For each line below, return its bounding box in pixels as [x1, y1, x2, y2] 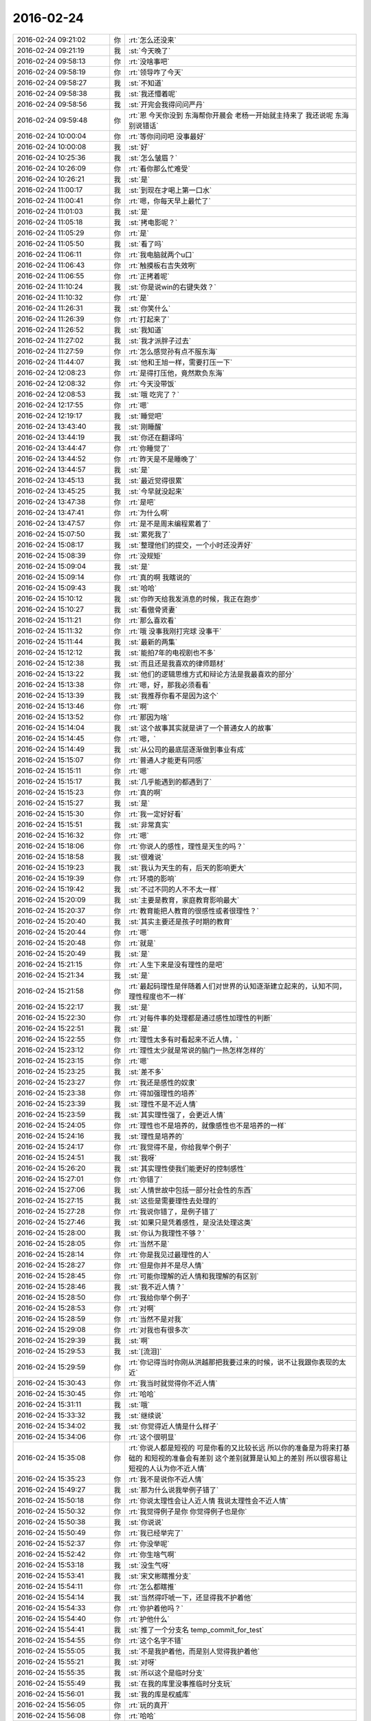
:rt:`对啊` [128, 1303, 156, 1313]
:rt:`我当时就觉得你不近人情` [128, 1378, 218, 1388]
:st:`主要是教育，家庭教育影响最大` [128, 895, 240, 905]
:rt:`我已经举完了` [128, 1528, 183, 1538]
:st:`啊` [128, 1335, 150, 1345]
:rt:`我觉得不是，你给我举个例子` [128, 1142, 232, 1152]
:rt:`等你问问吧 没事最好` [128, 131, 206, 141]
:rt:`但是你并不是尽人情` [128, 1260, 204, 1270]
